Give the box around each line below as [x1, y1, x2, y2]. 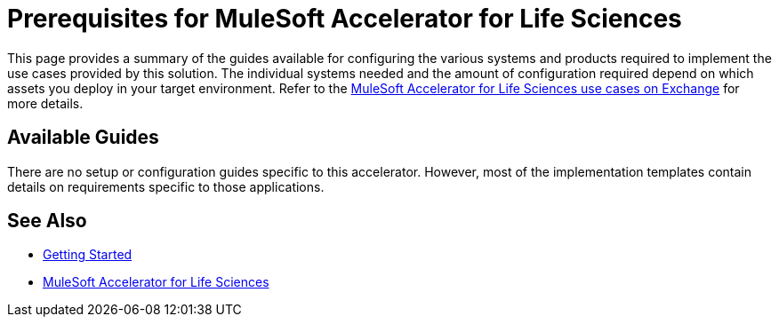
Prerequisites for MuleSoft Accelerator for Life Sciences [7, 4, 682, 34]
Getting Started [43, 247, 133, 263]
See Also [7, 209, 87, 233]
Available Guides [7, 126, 159, 149]
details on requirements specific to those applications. [7, 178, 325, 194]
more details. [7, 95, 84, 111]
